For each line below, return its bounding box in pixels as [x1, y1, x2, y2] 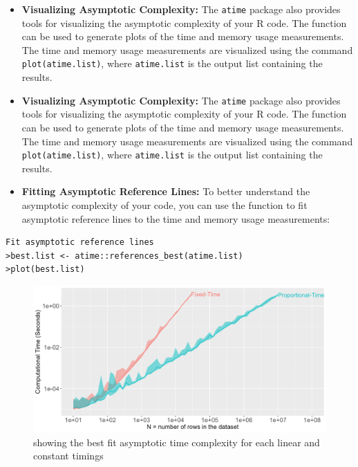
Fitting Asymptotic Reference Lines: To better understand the [21, 184, 310, 199]
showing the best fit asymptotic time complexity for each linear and [33, 434, 320, 449]
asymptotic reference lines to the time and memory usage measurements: [21, 211, 330, 226]
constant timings [33, 448, 104, 463]
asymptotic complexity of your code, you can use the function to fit [21, 197, 308, 212]
